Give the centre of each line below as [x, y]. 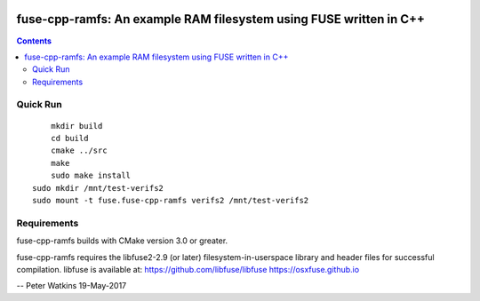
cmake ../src [79, 150]
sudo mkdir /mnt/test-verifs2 [98, 188]
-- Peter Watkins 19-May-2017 [72, 286]
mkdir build [76, 126]
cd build [69, 139]
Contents [34, 41]
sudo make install [91, 176]
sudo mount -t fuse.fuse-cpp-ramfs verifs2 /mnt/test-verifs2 [171, 200]
